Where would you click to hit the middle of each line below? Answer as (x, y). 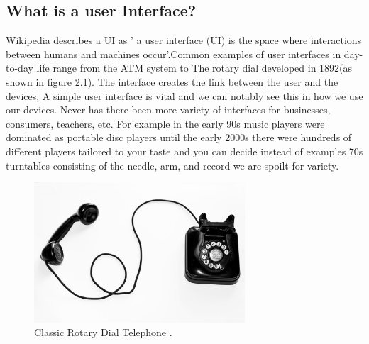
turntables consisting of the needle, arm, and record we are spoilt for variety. (172, 165)
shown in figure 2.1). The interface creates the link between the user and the (172, 81)
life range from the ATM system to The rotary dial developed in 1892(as (194, 68)
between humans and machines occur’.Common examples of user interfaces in (174, 54)
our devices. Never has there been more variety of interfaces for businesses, (168, 110)
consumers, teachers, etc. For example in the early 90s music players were (165, 123)
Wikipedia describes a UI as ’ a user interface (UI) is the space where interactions (184, 40)
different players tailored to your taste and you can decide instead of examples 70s (184, 151)
